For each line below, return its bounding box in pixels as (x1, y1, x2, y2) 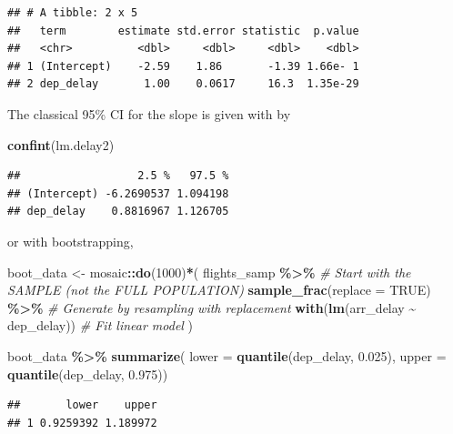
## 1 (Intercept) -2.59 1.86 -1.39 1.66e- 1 (7, 59, 359, 73)
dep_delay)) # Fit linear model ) (7, 316, 194, 335)
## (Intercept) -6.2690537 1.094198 (7, 187, 229, 200)
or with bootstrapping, (7, 231, 134, 250)
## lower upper (7, 399, 157, 412)
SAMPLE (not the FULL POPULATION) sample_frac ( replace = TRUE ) (7, 280, 431, 299)
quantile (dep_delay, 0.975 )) (7, 364, 168, 383)
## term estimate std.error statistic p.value (7, 24, 359, 37)
